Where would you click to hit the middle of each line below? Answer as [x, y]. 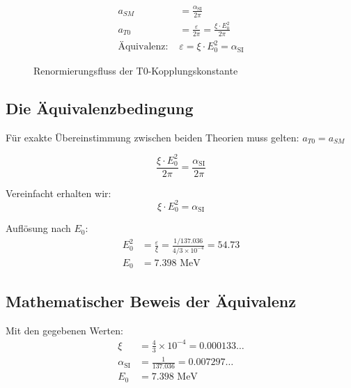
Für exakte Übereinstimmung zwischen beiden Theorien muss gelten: [153, 137]
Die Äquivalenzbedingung [100, 108]
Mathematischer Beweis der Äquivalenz [151, 301]
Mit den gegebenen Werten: [64, 330]
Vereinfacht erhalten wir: [58, 193]
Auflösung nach [38, 228]
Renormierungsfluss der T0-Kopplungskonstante [136, 70]
